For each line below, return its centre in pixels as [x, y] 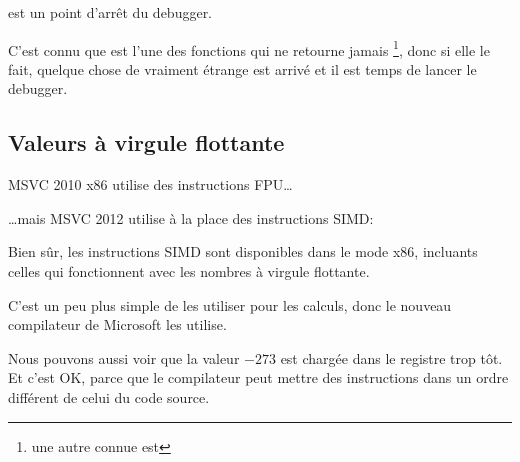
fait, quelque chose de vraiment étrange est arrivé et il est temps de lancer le [242, 68]
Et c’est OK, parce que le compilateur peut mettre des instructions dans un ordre [258, 377]
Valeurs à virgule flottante [146, 142]
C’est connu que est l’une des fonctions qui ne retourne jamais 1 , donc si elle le [249, 48]
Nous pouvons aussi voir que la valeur [124, 357]
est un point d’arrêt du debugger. [110, 12]
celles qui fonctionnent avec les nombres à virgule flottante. [189, 271]
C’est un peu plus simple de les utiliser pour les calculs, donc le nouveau [230, 304]
